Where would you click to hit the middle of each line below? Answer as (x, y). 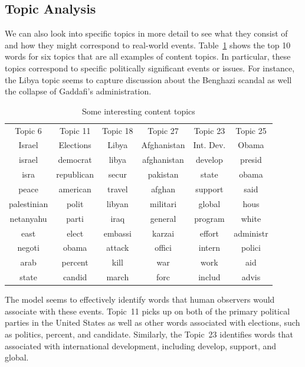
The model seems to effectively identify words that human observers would (140, 299)
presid (251, 160)
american (75, 189)
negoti (28, 248)
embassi (117, 233)
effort (209, 233)
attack (118, 248)
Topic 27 (163, 130)
